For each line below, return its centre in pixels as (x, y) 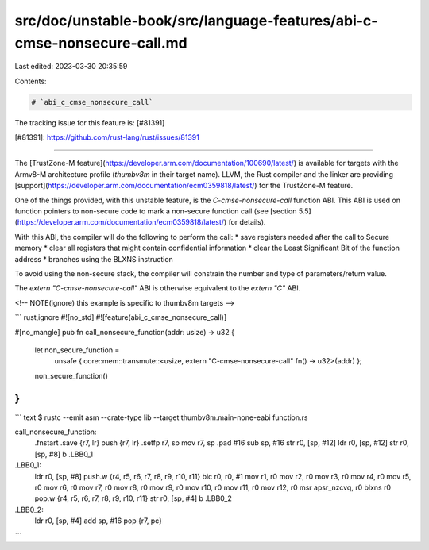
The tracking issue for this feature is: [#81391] (90, 122)
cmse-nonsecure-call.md (101, 43)
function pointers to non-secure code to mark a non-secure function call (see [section (156, 211)
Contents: (31, 81)
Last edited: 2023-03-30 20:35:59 (71, 67)
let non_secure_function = (77, 350)
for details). (247, 222)
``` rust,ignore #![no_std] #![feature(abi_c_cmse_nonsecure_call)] (121, 317)
